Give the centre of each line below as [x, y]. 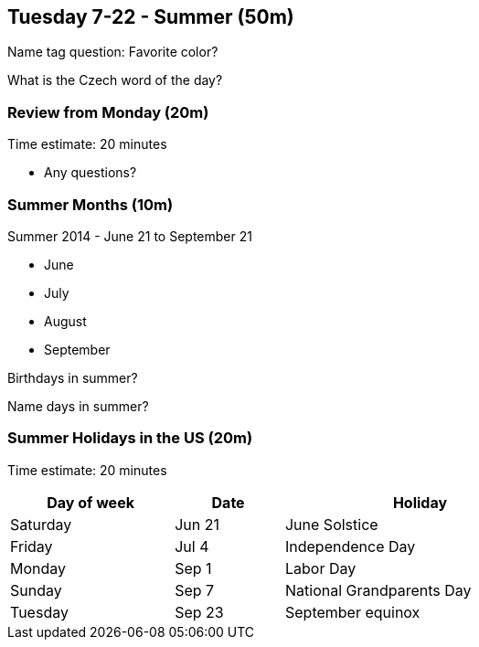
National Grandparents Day [378, 590]
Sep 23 [199, 612]
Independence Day [350, 546]
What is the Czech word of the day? [115, 80]
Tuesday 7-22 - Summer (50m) [151, 17]
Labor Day [320, 568]
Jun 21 [197, 524]
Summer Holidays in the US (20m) [130, 438]
